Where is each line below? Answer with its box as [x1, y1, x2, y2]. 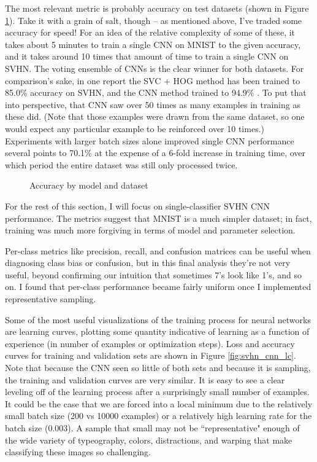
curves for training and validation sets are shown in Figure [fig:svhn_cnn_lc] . [5, 349, 296, 362]
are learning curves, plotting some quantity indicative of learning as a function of [5, 325, 310, 338]
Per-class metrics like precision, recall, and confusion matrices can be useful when [5, 244, 311, 257]
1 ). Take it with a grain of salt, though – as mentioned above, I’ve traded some [5, 14, 302, 26]
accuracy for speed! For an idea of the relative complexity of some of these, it [5, 26, 296, 39]
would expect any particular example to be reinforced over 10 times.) [5, 122, 264, 135]
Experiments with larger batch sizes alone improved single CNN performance [5, 134, 294, 147]
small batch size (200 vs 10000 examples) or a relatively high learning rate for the [5, 409, 312, 422]
